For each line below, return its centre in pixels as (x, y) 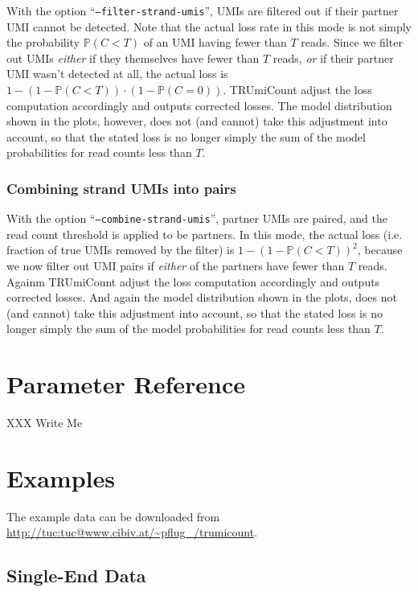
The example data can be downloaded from (113, 516)
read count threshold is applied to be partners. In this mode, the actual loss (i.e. (205, 234)
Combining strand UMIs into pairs (121, 188)
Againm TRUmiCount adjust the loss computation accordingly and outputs (193, 281)
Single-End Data (76, 576)
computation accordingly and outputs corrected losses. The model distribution (199, 105)
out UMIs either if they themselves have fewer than (133, 58)
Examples (61, 477)
